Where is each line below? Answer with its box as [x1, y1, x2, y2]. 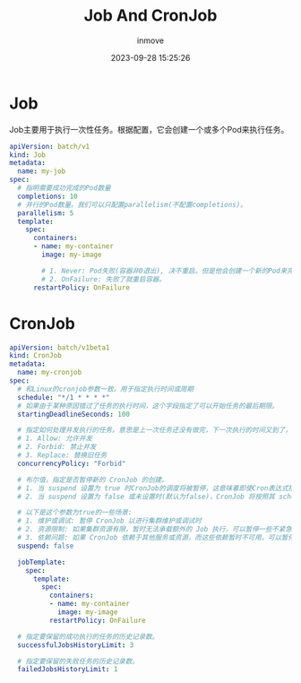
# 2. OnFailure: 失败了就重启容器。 [41, 274, 166, 283]
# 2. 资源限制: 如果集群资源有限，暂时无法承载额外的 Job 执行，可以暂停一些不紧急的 [17, 525, 299, 534]
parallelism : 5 [17, 208, 74, 218]
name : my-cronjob [17, 368, 82, 377]
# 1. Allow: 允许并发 [17, 434, 92, 444]
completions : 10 [17, 192, 78, 201]
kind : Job [9, 150, 47, 160]
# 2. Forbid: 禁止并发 [17, 443, 97, 452]
